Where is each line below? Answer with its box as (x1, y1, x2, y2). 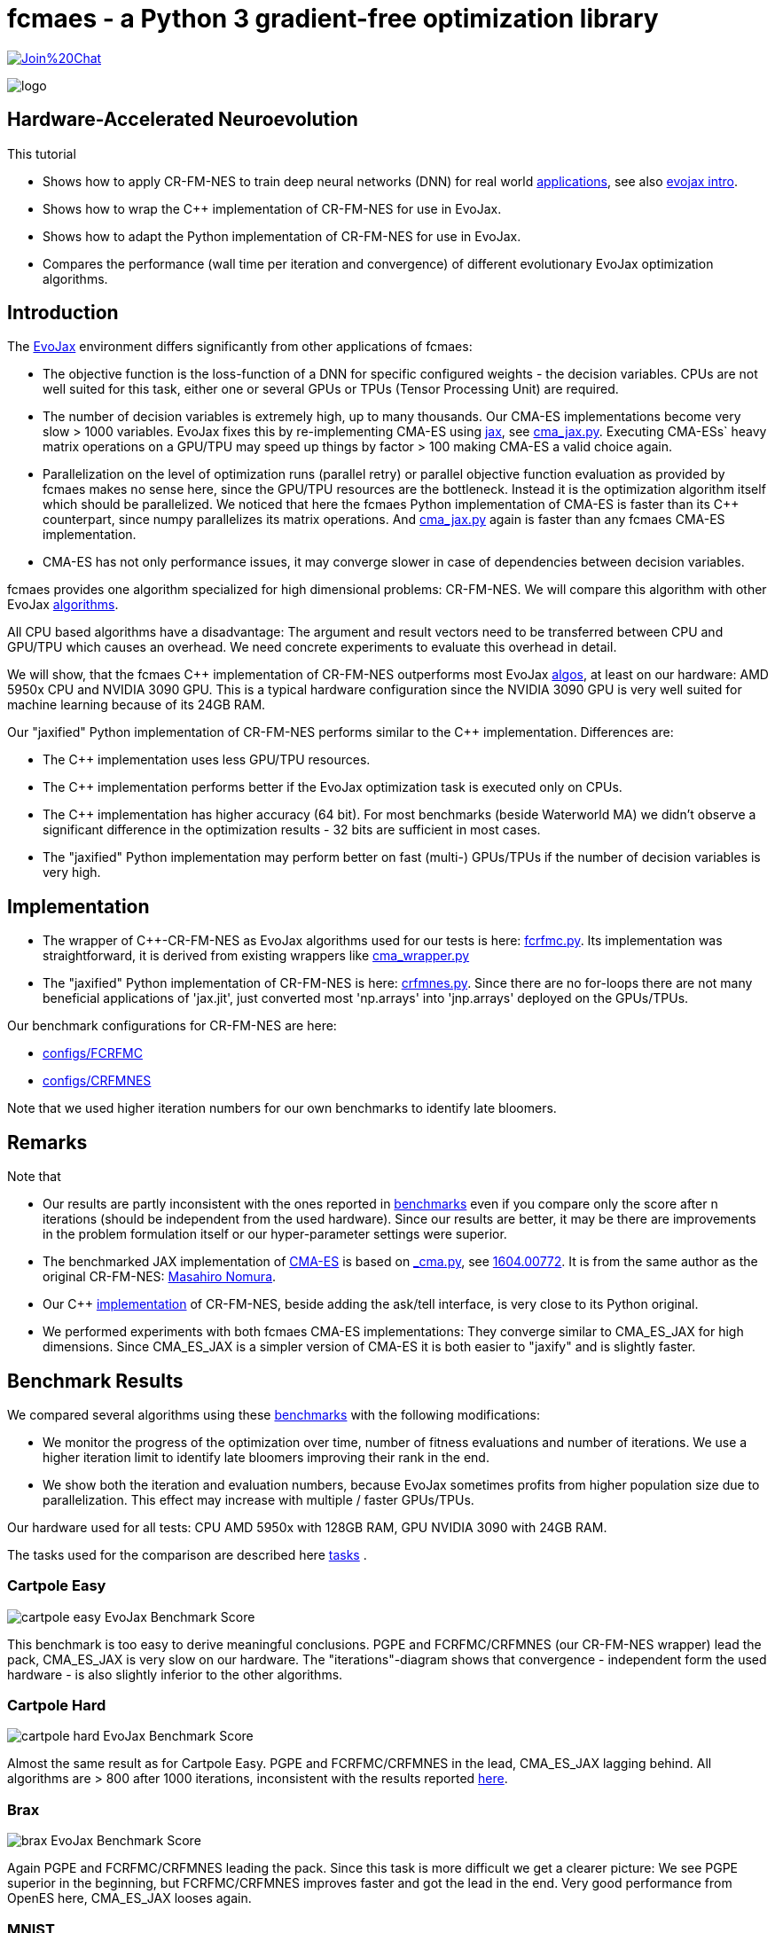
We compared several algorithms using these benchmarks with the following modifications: (7, 1406, 540, 1422)
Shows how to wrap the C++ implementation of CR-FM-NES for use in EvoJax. (43, 200, 502, 216)
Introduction (7, 301, 119, 325)
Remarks (7, 1131, 88, 1154)
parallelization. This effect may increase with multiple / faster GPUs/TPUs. (43, 1491, 474, 1507)
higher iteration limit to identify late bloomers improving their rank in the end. (43, 1449, 489, 1465)
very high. (43, 865, 101, 880)
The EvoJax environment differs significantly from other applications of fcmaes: (7, 339, 473, 355)
